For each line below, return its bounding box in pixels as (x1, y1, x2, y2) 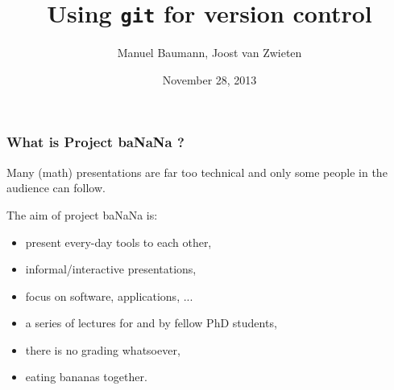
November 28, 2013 (162, 71, 257, 88)
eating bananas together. (25, 368, 147, 385)
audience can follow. (6, 179, 106, 196)
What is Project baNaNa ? (6, 132, 185, 152)
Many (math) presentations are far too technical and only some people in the (6, 163, 388, 180)
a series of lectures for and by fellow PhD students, (25, 314, 277, 331)
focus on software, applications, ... (25, 287, 193, 304)
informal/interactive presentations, (25, 261, 197, 277)
